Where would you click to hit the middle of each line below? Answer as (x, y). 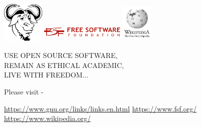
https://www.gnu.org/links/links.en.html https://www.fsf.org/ (100, 108)
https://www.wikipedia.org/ (47, 118)
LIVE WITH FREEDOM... (46, 75)
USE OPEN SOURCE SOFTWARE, (61, 55)
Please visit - (24, 91)
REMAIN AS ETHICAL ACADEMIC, (64, 65)
